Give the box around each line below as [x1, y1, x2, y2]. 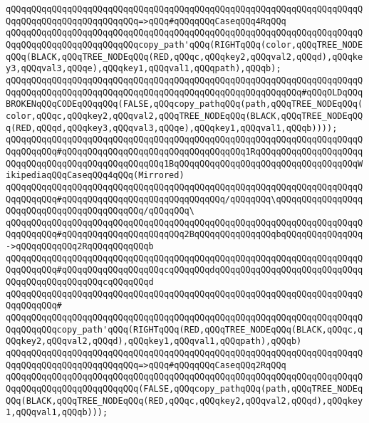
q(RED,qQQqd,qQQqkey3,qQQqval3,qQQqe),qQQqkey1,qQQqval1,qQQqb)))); [6, 122, 338, 133]
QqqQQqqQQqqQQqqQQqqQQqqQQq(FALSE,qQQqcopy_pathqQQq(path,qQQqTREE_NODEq [6, 384, 363, 394]
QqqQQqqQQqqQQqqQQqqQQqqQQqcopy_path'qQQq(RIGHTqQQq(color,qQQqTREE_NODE [6, 39, 363, 50]
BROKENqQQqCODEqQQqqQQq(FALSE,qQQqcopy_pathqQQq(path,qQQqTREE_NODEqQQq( [6, 99, 363, 110]
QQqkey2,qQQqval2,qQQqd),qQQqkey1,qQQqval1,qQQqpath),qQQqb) [6, 336, 302, 347]
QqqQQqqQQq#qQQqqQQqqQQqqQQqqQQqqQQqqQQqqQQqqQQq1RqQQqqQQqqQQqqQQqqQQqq [6, 146, 363, 157]
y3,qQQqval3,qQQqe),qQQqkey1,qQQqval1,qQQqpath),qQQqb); [6, 63, 281, 74]
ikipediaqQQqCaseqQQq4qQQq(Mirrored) [6, 170, 184, 181]
